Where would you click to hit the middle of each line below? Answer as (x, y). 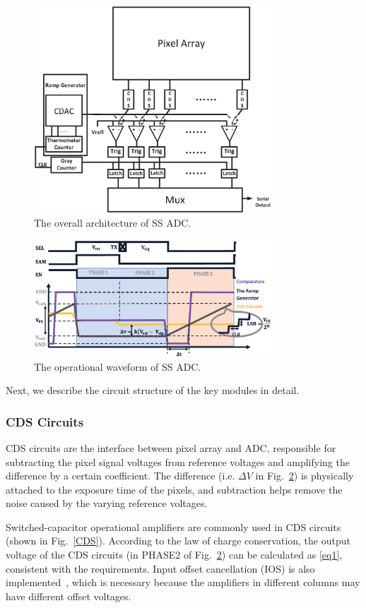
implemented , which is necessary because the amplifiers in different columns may (183, 582)
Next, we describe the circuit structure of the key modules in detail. (153, 390)
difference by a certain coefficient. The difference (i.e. (120, 476)
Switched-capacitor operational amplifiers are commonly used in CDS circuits (173, 526)
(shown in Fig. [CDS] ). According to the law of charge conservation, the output (178, 541)
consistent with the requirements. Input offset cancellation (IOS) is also (160, 568)
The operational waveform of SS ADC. (118, 366)
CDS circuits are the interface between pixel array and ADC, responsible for (171, 447)
